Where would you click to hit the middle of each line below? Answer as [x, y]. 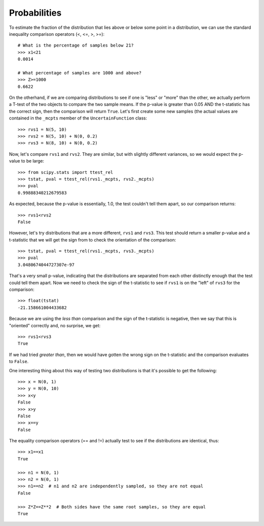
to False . [19, 361]
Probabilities [35, 13]
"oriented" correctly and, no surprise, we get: [55, 325]
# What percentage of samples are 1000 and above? [80, 73]
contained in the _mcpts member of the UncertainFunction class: [78, 118]
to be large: [33, 161]
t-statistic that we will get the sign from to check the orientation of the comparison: [92, 239]
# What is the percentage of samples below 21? [76, 46]
